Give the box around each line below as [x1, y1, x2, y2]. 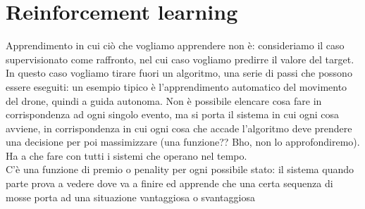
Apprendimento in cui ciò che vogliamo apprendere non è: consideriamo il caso [6, 38, 345, 53]
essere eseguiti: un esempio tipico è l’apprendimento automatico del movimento [6, 79, 347, 94]
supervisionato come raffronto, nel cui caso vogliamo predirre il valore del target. [6, 51, 354, 66]
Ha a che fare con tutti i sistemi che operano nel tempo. [6, 148, 247, 163]
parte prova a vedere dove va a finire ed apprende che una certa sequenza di [6, 176, 333, 191]
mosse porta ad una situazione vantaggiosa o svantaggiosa [6, 189, 255, 204]
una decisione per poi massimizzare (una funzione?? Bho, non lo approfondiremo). [6, 134, 360, 149]
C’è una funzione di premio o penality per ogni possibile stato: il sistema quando [6, 162, 354, 177]
